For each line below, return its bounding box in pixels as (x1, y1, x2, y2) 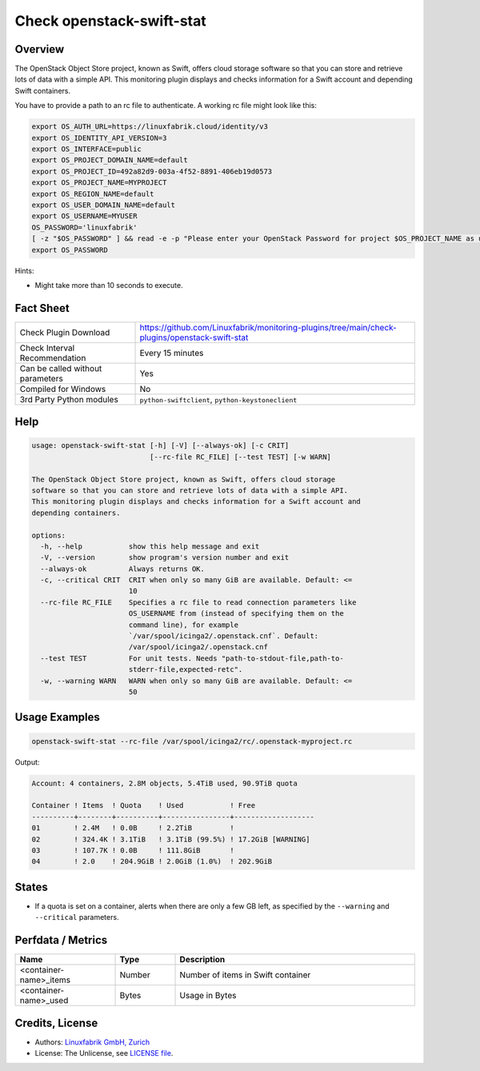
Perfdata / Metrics (14, 933, 108, 947)
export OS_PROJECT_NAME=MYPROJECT (31, 178, 167, 187)
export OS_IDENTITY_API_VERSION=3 (31, 133, 167, 142)
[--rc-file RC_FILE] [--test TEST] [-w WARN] (149, 452, 332, 462)
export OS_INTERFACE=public (31, 145, 142, 154)
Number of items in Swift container (179, 969, 311, 981)
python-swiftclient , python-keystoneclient (139, 394, 298, 405)
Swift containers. (14, 86, 71, 95)
